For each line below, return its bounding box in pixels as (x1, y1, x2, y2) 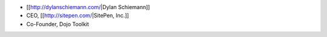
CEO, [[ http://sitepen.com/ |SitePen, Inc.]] (26, 12, 130, 19)
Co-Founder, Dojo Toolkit (26, 20, 89, 27)
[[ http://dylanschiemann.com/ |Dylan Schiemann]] (26, 4, 150, 10)
